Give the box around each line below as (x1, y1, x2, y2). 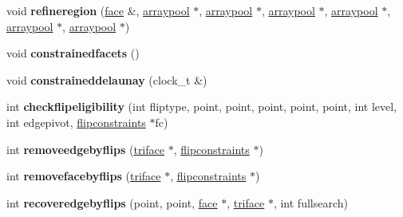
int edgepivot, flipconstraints (6, 113, 146, 130)
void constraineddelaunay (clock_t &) (6, 71, 207, 88)
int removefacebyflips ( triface (6, 168, 161, 184)
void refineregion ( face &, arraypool (6, 2, 190, 18)
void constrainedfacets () (6, 45, 140, 61)
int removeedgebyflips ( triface (6, 140, 164, 157)
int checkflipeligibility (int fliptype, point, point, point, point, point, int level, (6, 98, 397, 115)
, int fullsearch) (273, 194, 348, 211)
